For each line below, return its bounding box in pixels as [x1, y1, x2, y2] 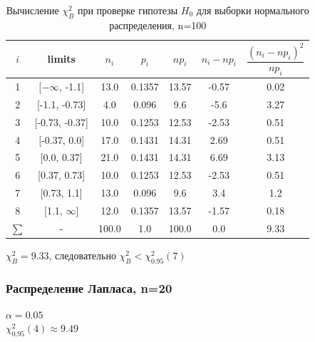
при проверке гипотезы [77, 3, 178, 17]
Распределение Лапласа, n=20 [6, 279, 172, 296]
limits [47, 51, 76, 66]
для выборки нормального [196, 3, 309, 17]
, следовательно [48, 247, 116, 262]
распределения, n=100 [109, 17, 207, 32]
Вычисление [6, 3, 59, 17]
